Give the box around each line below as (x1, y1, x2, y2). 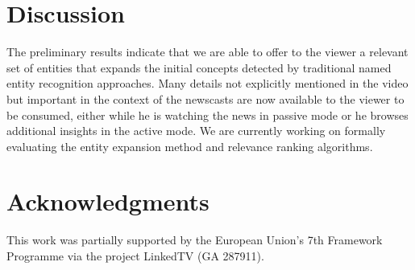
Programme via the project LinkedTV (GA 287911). (6, 247, 264, 264)
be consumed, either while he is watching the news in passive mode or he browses (6, 106, 409, 123)
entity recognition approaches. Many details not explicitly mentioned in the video (6, 75, 409, 92)
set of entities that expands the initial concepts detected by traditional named (6, 59, 392, 76)
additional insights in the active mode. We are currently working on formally (6, 122, 386, 139)
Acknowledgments (6, 185, 210, 218)
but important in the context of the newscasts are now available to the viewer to (6, 90, 405, 107)
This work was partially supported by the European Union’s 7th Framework (6, 231, 383, 248)
